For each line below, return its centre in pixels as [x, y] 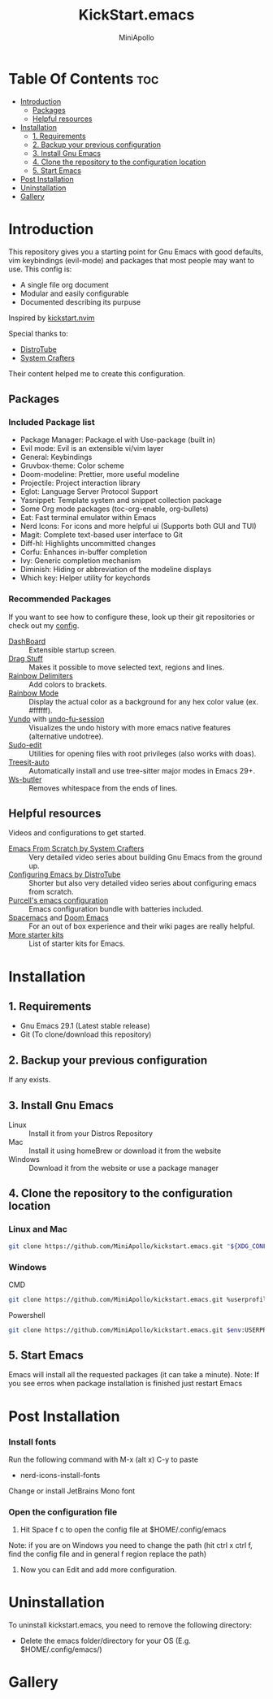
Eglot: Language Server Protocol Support [89, 492]
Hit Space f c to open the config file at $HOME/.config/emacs [123, 1530]
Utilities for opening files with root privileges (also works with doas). [143, 753]
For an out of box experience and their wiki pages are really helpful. [142, 926]
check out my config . [44, 625]
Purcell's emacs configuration [58, 900]
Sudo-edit [25, 744]
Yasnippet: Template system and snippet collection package [121, 501]
